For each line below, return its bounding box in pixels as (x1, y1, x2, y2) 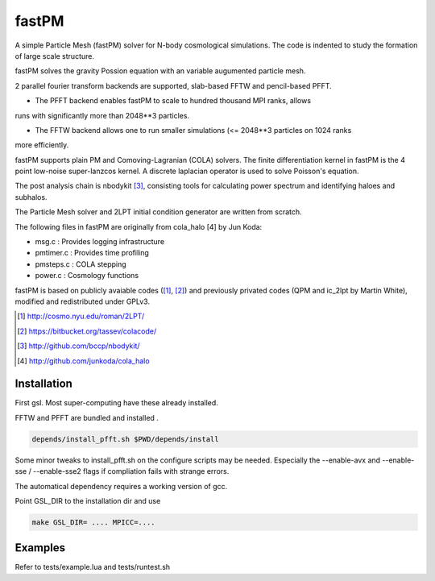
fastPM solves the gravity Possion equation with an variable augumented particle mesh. (14, 66, 306, 76)
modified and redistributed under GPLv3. (14, 297, 151, 306)
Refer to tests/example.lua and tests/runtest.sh (14, 562, 171, 572)
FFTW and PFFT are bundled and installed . (14, 413, 159, 422)
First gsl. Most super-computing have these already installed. (14, 398, 219, 408)
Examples (14, 541, 66, 555)
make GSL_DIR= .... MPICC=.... (31, 517, 156, 527)
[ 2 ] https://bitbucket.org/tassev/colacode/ (17, 326, 157, 336)
